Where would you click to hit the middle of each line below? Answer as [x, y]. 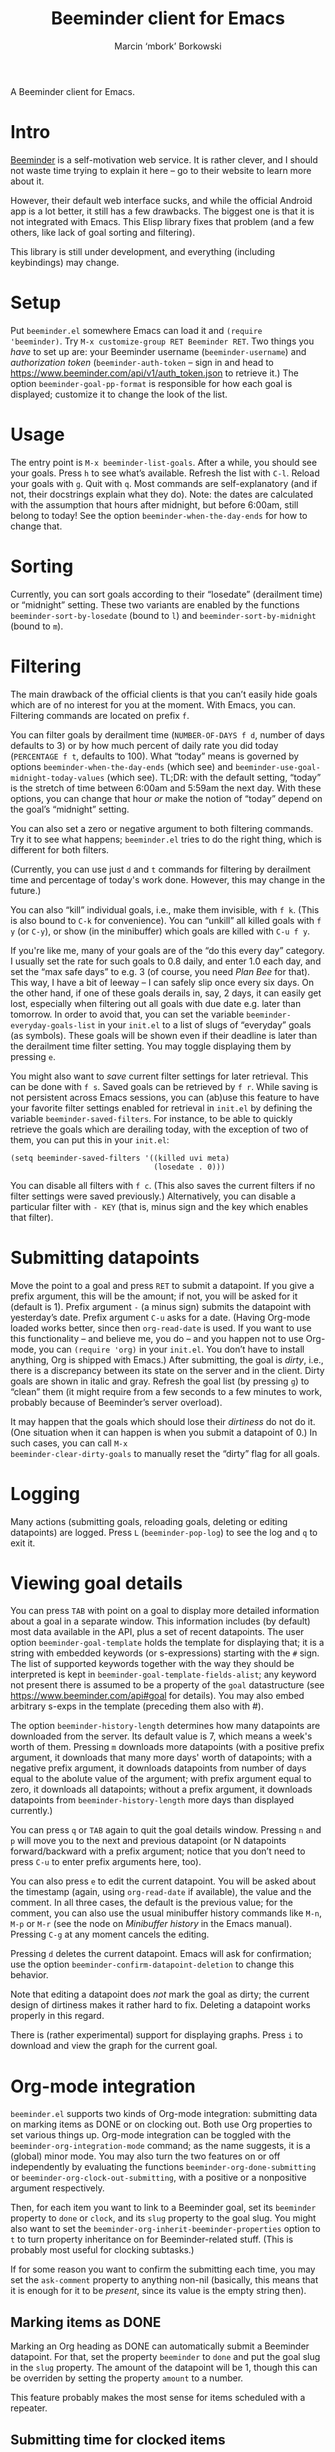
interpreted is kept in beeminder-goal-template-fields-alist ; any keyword [163, 1674]
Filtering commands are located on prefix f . [100, 715]
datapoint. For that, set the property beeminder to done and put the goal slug [165, 2357]
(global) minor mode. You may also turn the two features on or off [145, 2156]
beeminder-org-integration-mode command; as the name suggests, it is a [160, 2146]
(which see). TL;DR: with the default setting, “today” [214, 777]
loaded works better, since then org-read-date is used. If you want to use [161, 1328]
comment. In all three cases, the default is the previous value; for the [151, 1903]
